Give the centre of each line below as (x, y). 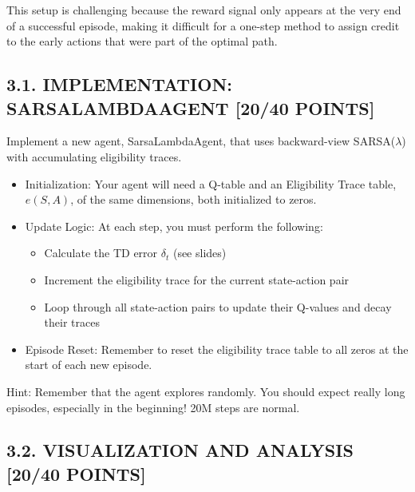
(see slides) (200, 253)
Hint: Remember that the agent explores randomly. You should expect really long (206, 391)
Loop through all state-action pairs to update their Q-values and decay (218, 306)
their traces (72, 322)
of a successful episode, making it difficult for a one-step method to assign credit (203, 25)
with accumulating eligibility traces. (94, 156)
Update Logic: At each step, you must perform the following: (174, 226)
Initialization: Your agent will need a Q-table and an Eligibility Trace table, (211, 183)
